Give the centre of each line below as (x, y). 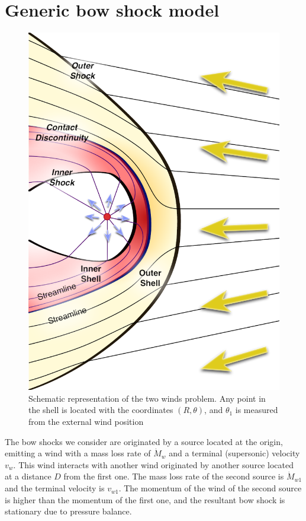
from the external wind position (86, 422)
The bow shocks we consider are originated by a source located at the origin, (144, 441)
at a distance (28, 476)
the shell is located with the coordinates (101, 410)
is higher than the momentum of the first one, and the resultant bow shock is (145, 499)
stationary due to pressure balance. (68, 511)
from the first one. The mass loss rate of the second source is (174, 476)
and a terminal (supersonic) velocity (234, 453)
